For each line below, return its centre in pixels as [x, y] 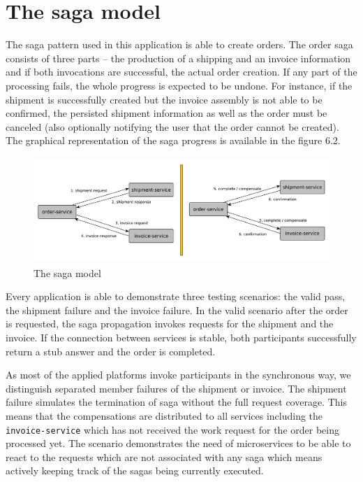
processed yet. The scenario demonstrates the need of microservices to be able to [178, 443]
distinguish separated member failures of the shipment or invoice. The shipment [176, 388]
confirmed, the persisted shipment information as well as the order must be [166, 113]
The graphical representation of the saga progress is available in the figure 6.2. [173, 140]
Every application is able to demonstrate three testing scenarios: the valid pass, [176, 296]
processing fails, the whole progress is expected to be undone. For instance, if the [179, 85]
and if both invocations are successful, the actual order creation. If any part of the [181, 72]
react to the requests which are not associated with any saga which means [164, 456]
